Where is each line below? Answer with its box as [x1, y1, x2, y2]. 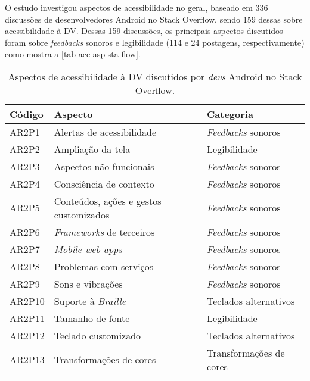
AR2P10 [10, 293, 45, 308]
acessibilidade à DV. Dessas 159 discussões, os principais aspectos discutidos [5, 24, 283, 37]
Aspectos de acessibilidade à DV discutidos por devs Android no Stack [8, 69, 302, 83]
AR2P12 [10, 328, 45, 342]
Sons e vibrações [54, 276, 123, 291]
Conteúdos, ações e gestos [54, 193, 162, 208]
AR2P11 [10, 311, 45, 325]
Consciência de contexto [54, 176, 154, 190]
